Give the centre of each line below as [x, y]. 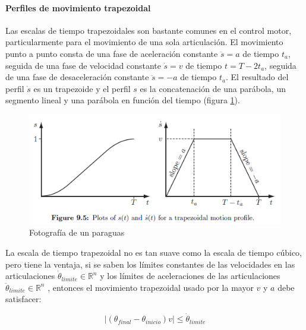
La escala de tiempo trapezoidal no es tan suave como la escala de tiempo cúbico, [154, 252]
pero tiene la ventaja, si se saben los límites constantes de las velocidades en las [150, 264]
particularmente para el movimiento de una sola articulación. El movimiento [144, 42]
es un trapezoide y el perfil [82, 88]
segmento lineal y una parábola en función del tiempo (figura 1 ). [123, 100]
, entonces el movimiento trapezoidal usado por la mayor [151, 287]
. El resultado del [257, 77]
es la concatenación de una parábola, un [213, 88]
